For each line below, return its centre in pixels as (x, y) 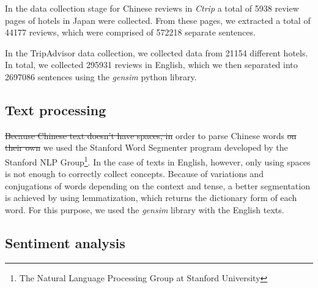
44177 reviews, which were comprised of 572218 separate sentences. (130, 32)
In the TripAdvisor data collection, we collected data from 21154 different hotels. (157, 52)
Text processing (56, 109)
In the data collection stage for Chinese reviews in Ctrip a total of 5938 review (152, 8)
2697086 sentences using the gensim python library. (101, 76)
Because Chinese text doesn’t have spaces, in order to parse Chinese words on (151, 135)
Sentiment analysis (65, 242)
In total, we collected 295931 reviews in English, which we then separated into (151, 65)
